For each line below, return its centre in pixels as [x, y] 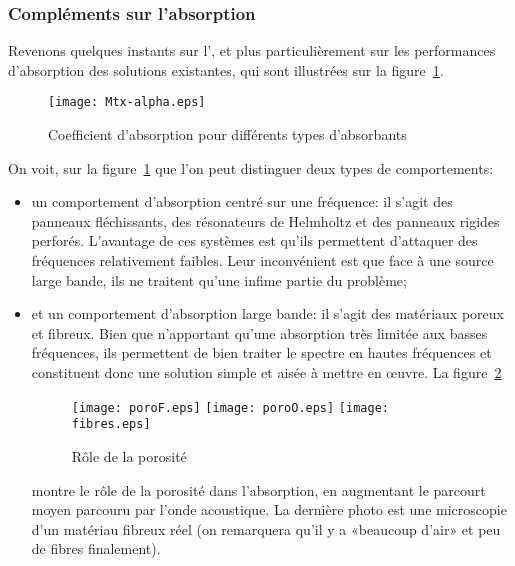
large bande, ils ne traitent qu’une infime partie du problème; [219, 279]
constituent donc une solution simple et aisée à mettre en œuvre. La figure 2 [266, 372]
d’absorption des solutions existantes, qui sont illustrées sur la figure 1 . [226, 69]
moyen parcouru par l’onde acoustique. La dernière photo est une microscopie [269, 509]
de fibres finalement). [96, 548]
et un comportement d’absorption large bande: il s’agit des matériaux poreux [267, 313]
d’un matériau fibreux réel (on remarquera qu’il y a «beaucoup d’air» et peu [266, 528]
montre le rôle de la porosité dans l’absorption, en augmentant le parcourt [258, 489]
